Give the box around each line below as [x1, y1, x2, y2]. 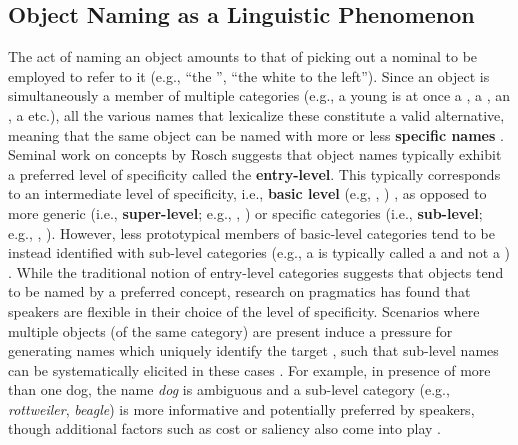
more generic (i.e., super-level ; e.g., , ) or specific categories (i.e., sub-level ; [8, 202, 483, 223]
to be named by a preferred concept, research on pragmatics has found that [8, 281, 471, 302]
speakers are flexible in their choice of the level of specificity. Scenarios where [8, 300, 480, 321]
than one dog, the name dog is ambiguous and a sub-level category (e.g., [8, 379, 450, 400]
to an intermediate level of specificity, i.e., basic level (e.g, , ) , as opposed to [8, 183, 487, 204]
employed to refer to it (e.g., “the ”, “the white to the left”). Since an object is [8, 65, 490, 86]
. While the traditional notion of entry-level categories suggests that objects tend [8, 261, 504, 282]
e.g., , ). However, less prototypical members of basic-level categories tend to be [8, 222, 495, 243]
